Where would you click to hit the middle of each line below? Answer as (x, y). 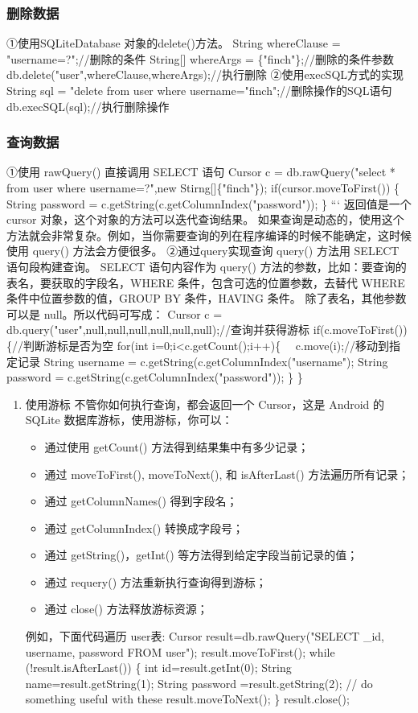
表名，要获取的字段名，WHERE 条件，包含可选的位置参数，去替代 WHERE (206, 282)
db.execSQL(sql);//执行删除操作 (88, 106)
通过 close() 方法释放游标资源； (126, 609)
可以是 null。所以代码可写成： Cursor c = (115, 313)
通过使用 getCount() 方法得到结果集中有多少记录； (177, 446)
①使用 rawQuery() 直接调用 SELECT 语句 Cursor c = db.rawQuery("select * (201, 172)
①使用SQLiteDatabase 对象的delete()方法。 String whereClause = (174, 43)
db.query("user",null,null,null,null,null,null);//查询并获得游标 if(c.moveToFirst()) (207, 330)
